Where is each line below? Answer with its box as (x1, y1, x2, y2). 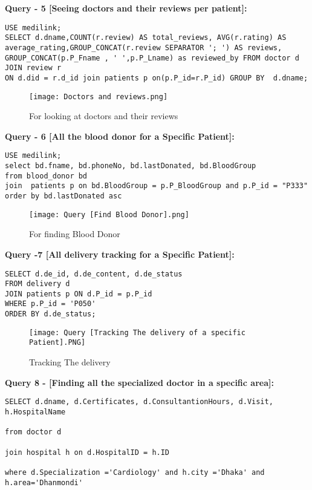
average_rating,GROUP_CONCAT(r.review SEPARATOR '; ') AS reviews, (5, 43, 282, 52)
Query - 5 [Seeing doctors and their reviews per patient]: (5, 2, 247, 14)
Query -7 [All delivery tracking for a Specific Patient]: (5, 247, 235, 260)
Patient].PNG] (29, 338, 86, 347)
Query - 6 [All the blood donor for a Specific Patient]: (5, 129, 235, 142)
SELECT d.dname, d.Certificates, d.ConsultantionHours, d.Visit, (5, 397, 273, 407)
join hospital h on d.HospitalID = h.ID (5, 448, 170, 457)
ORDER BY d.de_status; (5, 310, 96, 319)
